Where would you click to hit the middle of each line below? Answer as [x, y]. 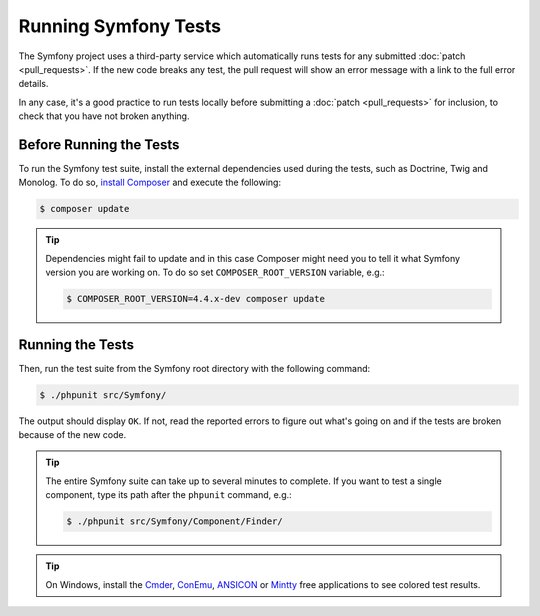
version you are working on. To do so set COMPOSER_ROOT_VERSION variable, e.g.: [215, 272]
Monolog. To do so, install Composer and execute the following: [150, 182]
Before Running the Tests [99, 144]
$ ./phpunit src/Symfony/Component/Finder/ [175, 521]
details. [33, 84]
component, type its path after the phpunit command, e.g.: [168, 495]
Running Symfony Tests [120, 26]
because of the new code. [72, 434]
